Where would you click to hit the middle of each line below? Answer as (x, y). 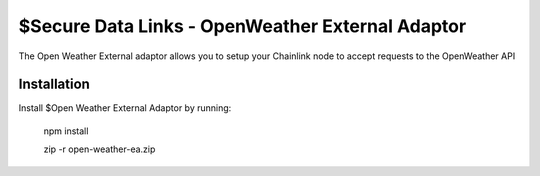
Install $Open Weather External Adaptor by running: (125, 108)
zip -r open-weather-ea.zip (99, 149)
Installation (54, 84)
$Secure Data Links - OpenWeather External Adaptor (242, 26)
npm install (66, 131)
